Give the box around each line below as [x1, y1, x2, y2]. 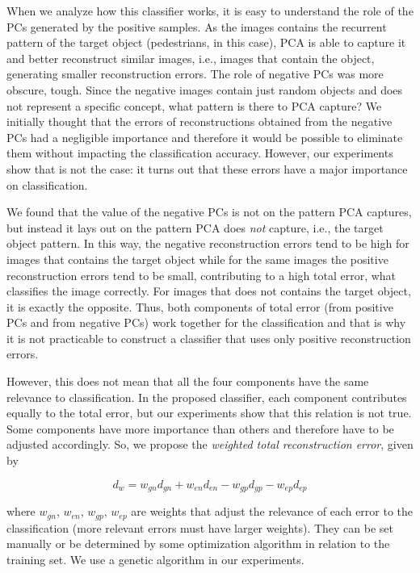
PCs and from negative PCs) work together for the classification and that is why [6, 314, 406, 331]
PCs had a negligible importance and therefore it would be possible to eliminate [6, 128, 403, 145]
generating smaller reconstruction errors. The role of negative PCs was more [6, 65, 384, 82]
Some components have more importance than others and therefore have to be [6, 420, 394, 437]
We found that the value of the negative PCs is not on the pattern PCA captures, [6, 203, 412, 220]
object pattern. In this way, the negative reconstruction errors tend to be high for [6, 235, 409, 252]
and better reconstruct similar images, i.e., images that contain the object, [6, 49, 375, 66]
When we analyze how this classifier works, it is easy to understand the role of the [6, 2, 414, 19]
